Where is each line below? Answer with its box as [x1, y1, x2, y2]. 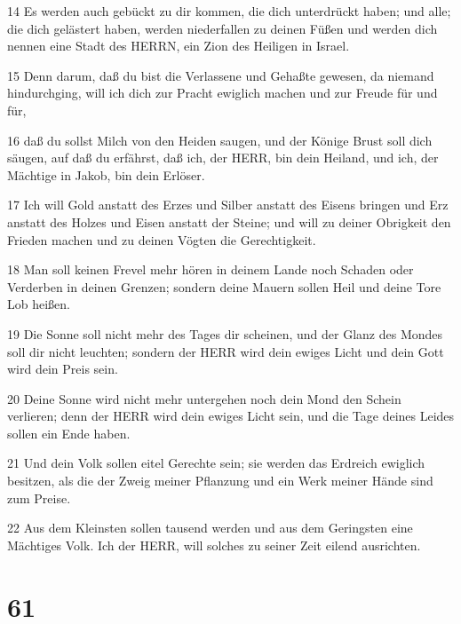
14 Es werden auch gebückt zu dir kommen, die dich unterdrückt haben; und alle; [7, 2, 451, 20]
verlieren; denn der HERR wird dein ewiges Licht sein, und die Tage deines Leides [7, 407, 455, 425]
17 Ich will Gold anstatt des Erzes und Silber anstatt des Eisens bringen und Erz [7, 195, 449, 214]
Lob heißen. [7, 295, 70, 313]
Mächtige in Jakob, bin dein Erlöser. [7, 165, 205, 184]
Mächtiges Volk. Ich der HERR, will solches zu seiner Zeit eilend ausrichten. [7, 535, 421, 554]
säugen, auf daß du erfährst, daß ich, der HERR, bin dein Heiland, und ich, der [7, 148, 439, 167]
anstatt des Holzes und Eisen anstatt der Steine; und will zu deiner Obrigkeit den [7, 212, 451, 231]
